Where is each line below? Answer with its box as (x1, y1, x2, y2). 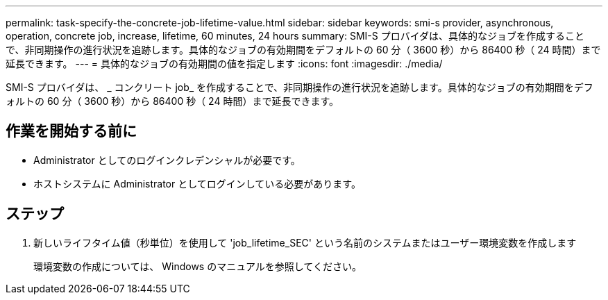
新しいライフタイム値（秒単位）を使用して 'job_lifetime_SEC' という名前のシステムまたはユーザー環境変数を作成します (33, 236, 577, 249)
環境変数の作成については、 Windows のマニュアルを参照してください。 (33, 260, 362, 272)
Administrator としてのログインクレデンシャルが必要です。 (33, 153, 301, 166)
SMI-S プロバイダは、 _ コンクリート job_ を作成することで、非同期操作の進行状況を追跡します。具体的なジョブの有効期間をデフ (6, 81, 593, 93)
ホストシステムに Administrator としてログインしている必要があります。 (33, 177, 361, 190)
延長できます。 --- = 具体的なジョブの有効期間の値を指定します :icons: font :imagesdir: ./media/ (6, 58, 443, 69)
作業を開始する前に (6, 122, 137, 140)
